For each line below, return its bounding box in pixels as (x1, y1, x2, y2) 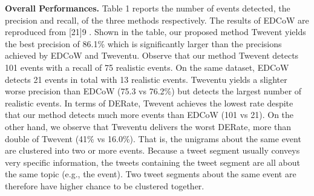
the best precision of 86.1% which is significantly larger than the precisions (5, 37, 282, 50)
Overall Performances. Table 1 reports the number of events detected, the (5, 2, 290, 14)
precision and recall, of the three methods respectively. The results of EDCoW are (5, 13, 309, 26)
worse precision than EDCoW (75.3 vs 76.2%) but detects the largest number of (5, 85, 302, 97)
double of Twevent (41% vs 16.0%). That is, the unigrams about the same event (5, 132, 301, 145)
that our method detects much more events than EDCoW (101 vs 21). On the (5, 108, 294, 121)
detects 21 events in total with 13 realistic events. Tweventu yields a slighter (5, 73, 287, 85)
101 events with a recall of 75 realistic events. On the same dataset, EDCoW (5, 60, 289, 73)
